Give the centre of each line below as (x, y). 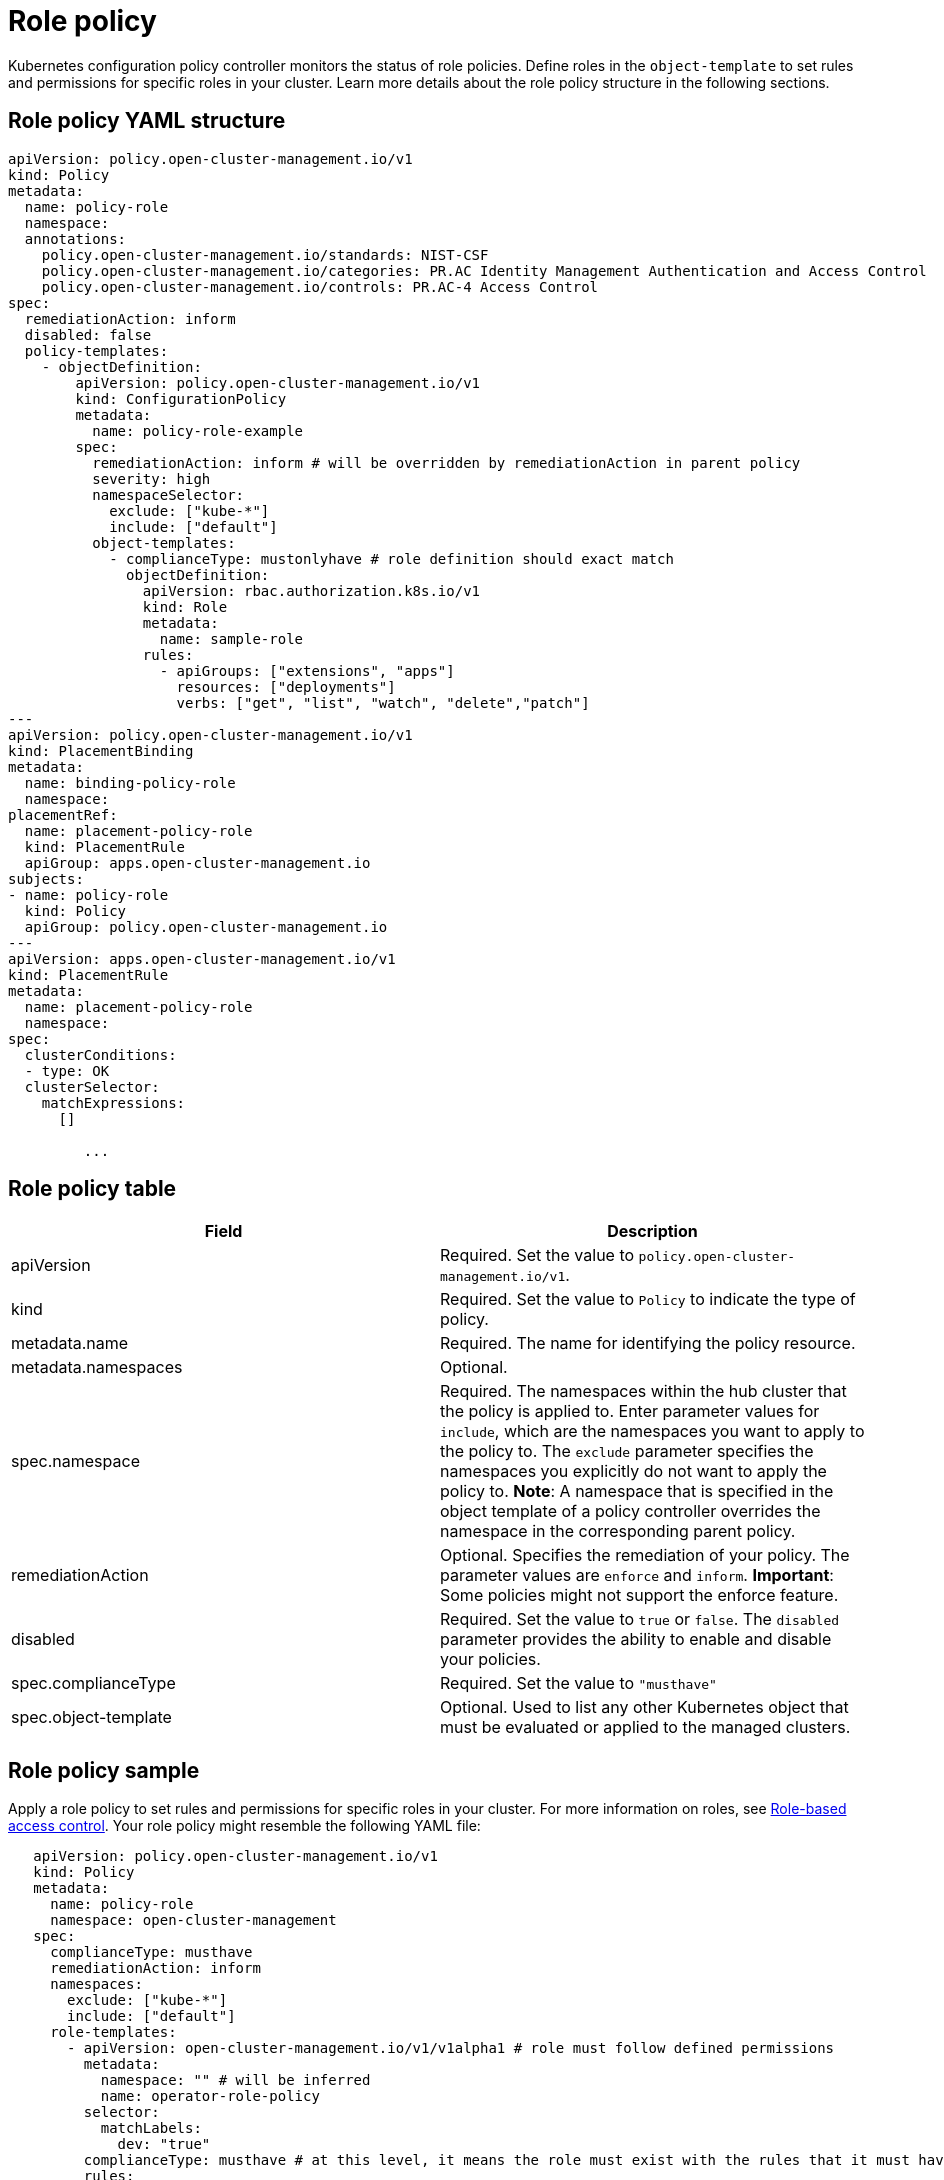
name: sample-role (231, 638)
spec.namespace (75, 1461)
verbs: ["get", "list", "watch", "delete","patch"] (383, 702)
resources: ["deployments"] (286, 686)
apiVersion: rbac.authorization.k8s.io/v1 (311, 590)
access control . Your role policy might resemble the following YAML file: (244, 1826)
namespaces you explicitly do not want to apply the (633, 1471)
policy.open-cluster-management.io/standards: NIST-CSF (265, 254)
